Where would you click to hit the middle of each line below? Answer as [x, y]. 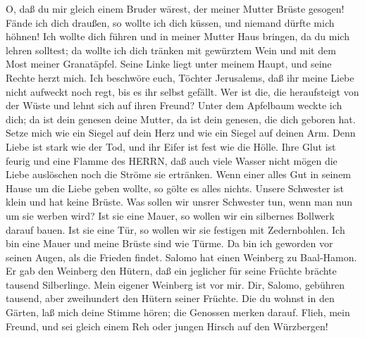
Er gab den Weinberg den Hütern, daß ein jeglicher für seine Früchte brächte [171, 271]
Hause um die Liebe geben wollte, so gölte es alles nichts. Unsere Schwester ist [175, 188]
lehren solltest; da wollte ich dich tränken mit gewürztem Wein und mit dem [171, 50]
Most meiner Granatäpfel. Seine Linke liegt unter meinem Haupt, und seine [169, 64]
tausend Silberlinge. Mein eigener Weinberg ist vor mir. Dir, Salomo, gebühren [175, 284]
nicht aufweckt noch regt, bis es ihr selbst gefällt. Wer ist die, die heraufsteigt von [182, 91]
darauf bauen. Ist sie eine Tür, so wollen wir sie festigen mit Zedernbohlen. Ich [175, 229]
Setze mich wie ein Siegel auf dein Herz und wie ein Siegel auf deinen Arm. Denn [181, 133]
